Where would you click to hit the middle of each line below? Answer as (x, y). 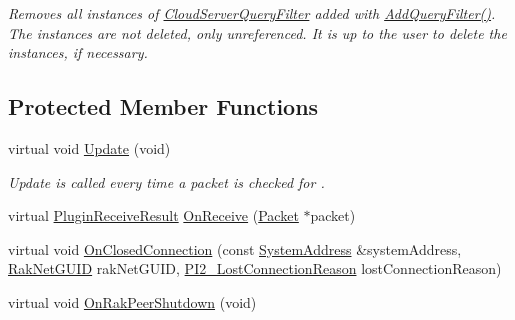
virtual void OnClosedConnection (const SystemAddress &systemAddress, (235, 248)
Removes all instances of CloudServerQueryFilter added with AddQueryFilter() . (252, 13)
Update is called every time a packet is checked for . (166, 181)
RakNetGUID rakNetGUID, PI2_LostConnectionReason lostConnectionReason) (255, 268)
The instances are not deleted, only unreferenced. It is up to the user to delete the (257, 32)
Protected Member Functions (163, 106)
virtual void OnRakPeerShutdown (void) (132, 301)
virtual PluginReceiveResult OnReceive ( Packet (153, 215)
